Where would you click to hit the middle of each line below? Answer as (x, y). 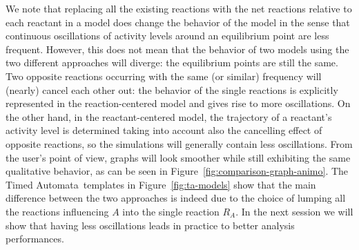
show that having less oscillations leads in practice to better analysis (150, 225)
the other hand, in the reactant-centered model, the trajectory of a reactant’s (169, 116)
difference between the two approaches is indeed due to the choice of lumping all (176, 198)
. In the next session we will (294, 211)
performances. (35, 239)
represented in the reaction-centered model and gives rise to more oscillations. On (178, 103)
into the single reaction (171, 211)
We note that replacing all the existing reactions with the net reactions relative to (179, 8)
